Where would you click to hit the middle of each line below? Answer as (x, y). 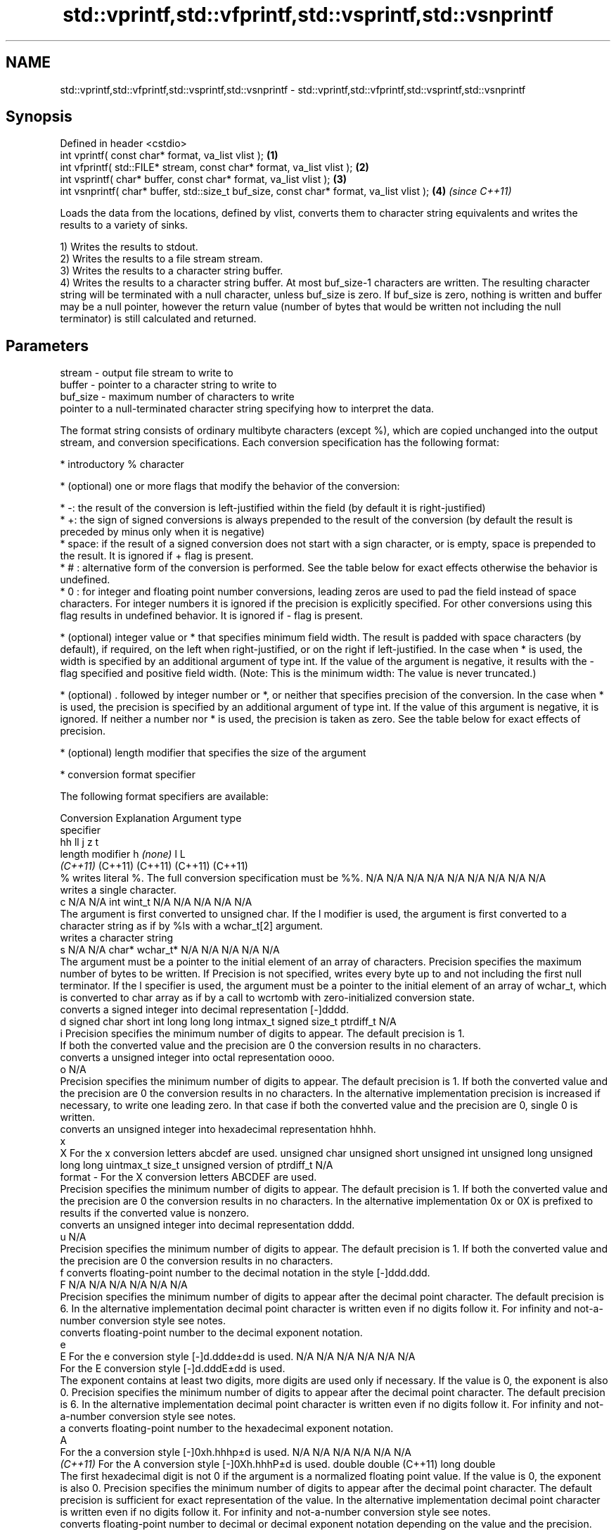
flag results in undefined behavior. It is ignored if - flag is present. (211, 616)
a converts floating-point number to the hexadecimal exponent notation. (227, 1428)
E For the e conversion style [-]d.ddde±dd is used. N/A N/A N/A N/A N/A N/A (238, 1357)
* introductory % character (122, 464)
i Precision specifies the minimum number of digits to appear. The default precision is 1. (262, 1034)
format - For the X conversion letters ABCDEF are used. (188, 1177)
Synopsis (39, 117)
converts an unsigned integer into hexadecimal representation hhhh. (218, 1129)
